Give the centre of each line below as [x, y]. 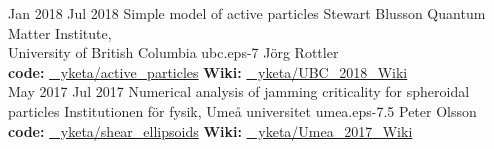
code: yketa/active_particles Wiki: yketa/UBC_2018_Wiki [208, 71]
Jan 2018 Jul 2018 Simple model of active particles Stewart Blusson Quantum [247, 13]
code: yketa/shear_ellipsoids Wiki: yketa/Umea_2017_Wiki [210, 130]
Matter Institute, [60, 32]
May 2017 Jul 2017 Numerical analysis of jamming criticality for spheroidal [239, 91]
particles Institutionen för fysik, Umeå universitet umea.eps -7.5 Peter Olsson [242, 110]
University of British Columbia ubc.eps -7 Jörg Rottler [173, 52]
